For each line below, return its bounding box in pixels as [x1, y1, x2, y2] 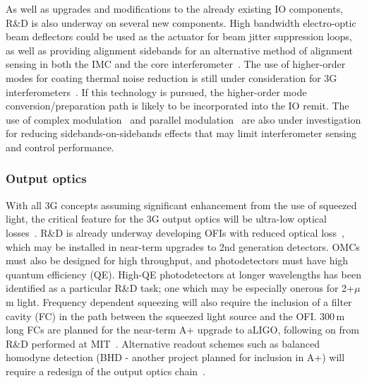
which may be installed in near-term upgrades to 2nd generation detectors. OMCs [6, 239, 360, 254]
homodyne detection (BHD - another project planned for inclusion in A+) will [6, 350, 345, 365]
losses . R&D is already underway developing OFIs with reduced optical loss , [6, 225, 344, 240]
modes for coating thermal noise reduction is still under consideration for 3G [6, 70, 337, 85]
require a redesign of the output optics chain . [6, 363, 206, 378]
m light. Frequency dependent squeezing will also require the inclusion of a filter [6, 294, 352, 309]
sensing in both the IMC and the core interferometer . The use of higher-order [6, 57, 346, 71]
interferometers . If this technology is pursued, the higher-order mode [6, 84, 307, 99]
